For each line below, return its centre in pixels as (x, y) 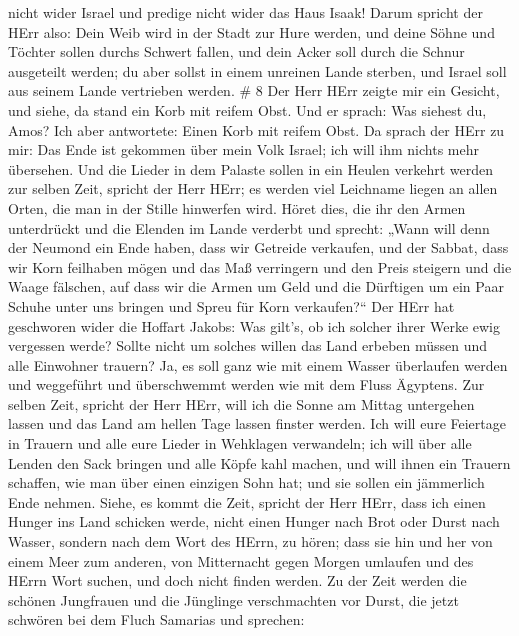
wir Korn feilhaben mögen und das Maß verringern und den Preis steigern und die (260, 266)
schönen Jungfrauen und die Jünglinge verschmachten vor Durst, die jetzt (233, 599)
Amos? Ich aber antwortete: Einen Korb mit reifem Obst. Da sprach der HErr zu (256, 129)
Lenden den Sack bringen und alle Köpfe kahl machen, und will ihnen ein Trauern (259, 462)
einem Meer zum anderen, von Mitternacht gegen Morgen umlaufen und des (241, 560)
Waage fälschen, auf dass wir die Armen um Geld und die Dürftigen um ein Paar (256, 286)
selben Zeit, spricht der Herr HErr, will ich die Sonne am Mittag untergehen (241, 403)
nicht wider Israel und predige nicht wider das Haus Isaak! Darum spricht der (245, 12)
